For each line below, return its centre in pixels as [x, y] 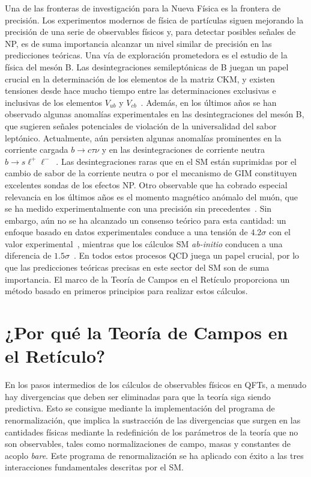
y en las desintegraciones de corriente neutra [183, 149]
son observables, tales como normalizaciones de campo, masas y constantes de [148, 444]
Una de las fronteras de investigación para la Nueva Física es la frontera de [143, 8]
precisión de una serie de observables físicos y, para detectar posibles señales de [150, 32]
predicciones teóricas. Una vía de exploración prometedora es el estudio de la [146, 55]
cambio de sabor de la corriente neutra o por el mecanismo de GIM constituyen [151, 173]
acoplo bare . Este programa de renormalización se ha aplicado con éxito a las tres [154, 455]
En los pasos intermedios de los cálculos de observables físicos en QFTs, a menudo [156, 385]
